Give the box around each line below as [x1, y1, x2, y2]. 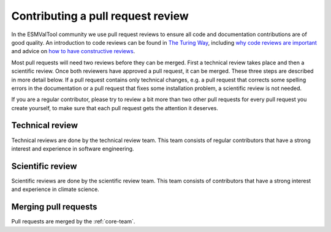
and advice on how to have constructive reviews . [11, 48, 135, 55]
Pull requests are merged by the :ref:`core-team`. [11, 218, 135, 225]
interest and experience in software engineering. [11, 144, 134, 152]
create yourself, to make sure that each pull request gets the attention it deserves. [11, 104, 219, 111]
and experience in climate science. [11, 185, 99, 193]
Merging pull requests [11, 202, 97, 212]
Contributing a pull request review [11, 9, 189, 23]
